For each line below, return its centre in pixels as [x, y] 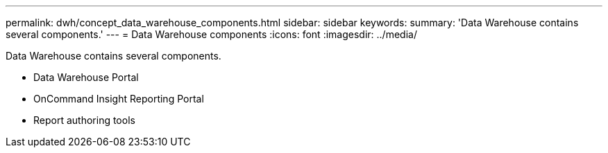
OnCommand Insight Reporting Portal [119, 99]
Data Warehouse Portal [86, 77]
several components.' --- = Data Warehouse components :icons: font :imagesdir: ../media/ [211, 34]
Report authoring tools [84, 120]
